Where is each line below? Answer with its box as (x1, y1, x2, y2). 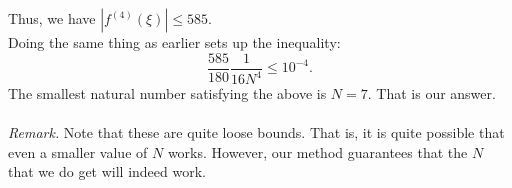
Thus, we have (8, 8, 96, 28)
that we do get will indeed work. (8, 161, 206, 182)
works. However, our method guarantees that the (167, 141, 468, 162)
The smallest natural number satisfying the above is (8, 83, 327, 103)
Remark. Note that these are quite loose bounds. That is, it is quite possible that (8, 122, 505, 143)
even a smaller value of (8, 141, 148, 162)
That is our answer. (376, 83, 496, 103)
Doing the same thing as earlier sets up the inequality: (8, 32, 341, 52)
